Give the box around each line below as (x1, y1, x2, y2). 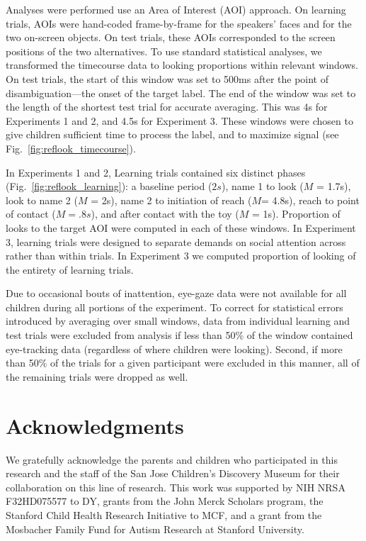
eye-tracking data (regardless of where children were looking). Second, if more (6, 341, 343, 356)
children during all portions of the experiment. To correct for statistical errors (6, 299, 343, 314)
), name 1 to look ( (221, 179, 304, 194)
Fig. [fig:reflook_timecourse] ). (6, 140, 136, 155)
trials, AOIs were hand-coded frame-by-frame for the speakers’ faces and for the (6, 16, 352, 30)
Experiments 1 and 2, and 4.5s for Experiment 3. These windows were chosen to (6, 113, 353, 128)
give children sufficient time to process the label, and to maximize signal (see (6, 127, 339, 142)
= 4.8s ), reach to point (261, 192, 360, 207)
